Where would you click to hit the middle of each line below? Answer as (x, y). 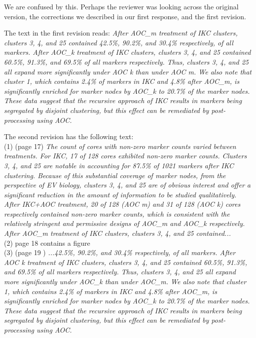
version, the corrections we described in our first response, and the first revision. (125, 16)
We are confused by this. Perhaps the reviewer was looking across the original (121, 6)
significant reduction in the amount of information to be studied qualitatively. (120, 194)
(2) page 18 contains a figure (47, 243)
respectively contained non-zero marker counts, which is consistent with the (117, 213)
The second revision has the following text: (69, 136)
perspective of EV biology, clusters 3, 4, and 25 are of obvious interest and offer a (127, 185)
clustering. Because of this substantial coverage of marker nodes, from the (115, 175)
